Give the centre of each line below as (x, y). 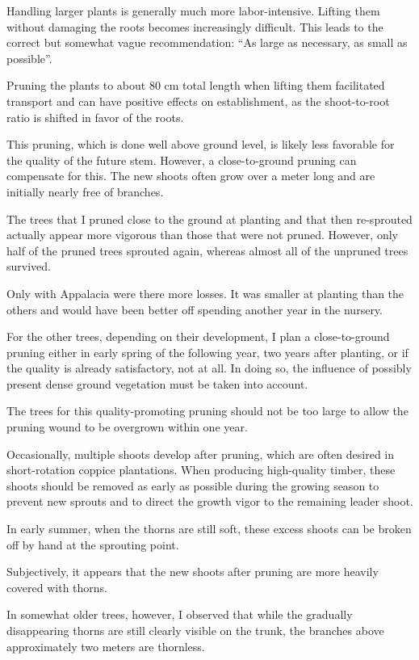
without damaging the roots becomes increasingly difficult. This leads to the (195, 26)
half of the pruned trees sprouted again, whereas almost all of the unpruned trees (207, 250)
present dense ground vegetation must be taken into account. (157, 383)
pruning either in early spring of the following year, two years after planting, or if (207, 352)
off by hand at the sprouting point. (93, 544)
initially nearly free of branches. (85, 191)
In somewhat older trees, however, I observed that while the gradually (180, 614)
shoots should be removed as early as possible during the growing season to (193, 485)
